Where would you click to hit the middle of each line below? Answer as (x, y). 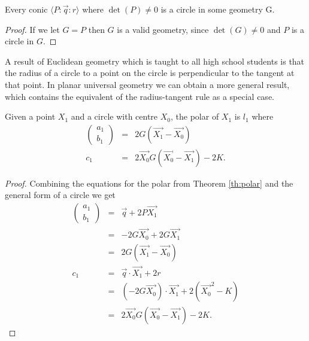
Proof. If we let (32, 29)
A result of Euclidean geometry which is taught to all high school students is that (155, 61)
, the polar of (195, 116)
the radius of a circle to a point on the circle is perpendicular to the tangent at (150, 73)
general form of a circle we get (60, 195)
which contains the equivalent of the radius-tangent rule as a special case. (140, 96)
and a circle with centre (114, 116)
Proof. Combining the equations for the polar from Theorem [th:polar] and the (149, 183)
